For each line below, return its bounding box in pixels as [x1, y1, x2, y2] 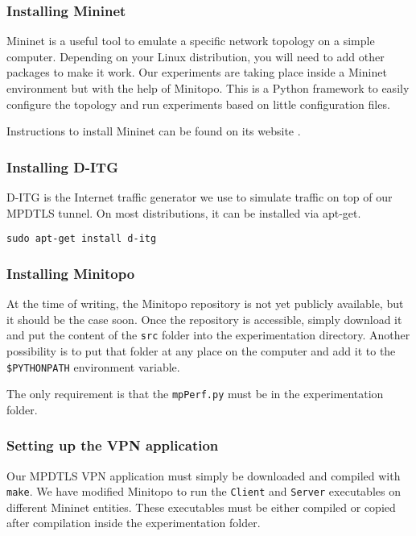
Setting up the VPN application [6, 435, 219, 455]
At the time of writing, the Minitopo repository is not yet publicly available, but [6, 295, 404, 312]
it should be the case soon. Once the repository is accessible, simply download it [6, 310, 402, 327]
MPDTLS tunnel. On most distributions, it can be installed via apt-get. [6, 204, 361, 221]
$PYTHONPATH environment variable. [6, 358, 180, 375]
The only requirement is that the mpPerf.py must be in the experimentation [6, 385, 384, 402]
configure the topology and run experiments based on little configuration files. [6, 95, 390, 112]
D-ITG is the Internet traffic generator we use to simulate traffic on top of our [6, 189, 393, 205]
